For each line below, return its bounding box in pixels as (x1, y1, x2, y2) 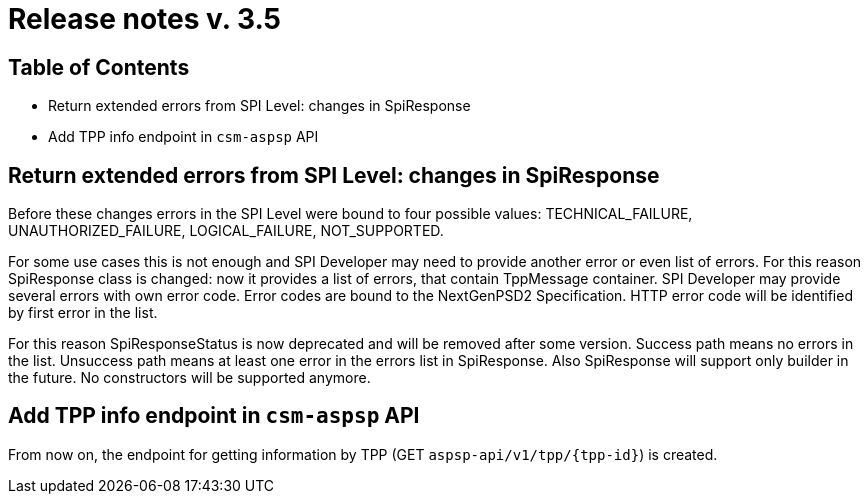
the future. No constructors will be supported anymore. (8, 369, 371, 387)
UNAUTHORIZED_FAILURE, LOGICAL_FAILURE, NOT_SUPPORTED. (8, 222, 444, 240)
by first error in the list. (8, 304, 158, 322)
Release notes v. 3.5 (8, 2, 281, 36)
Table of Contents (8, 54, 190, 80)
